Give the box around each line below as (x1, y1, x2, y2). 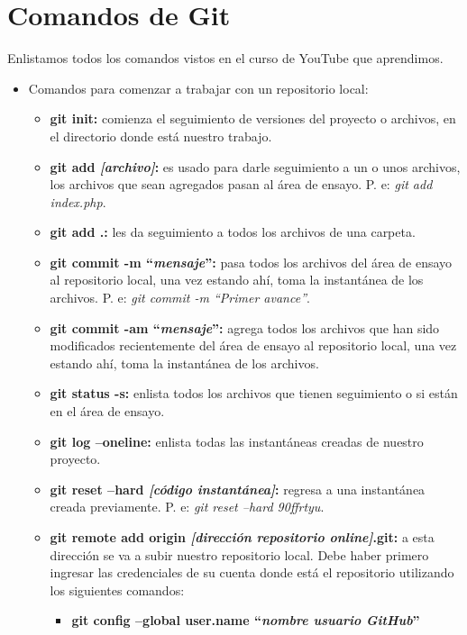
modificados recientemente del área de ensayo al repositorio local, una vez (50, 336, 457, 355)
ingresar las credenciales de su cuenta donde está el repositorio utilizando (50, 563, 454, 582)
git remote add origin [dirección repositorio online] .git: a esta (50, 528, 435, 546)
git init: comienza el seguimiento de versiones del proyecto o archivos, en (50, 109, 456, 128)
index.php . (50, 192, 106, 211)
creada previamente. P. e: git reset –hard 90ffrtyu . (50, 497, 325, 516)
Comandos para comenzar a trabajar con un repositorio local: (28, 78, 369, 97)
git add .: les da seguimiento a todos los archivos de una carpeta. (50, 222, 416, 241)
